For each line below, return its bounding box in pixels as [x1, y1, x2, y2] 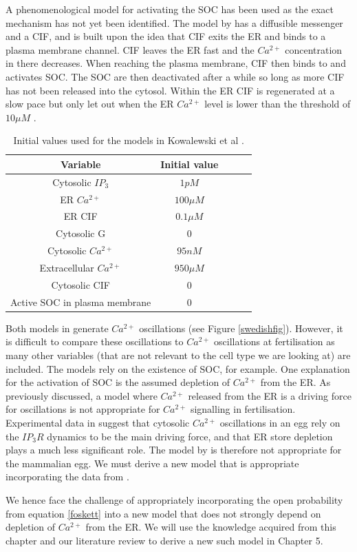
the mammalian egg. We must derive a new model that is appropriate [6, 456, 299, 470]
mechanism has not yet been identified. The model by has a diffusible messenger [6, 15, 343, 30]
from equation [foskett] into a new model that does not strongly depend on [6, 506, 321, 520]
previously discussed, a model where [6, 388, 158, 402]
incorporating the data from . [6, 469, 129, 484]
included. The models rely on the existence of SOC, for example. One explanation [6, 361, 350, 376]
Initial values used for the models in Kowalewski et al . [13, 133, 244, 147]
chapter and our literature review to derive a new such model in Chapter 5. [6, 533, 323, 547]
